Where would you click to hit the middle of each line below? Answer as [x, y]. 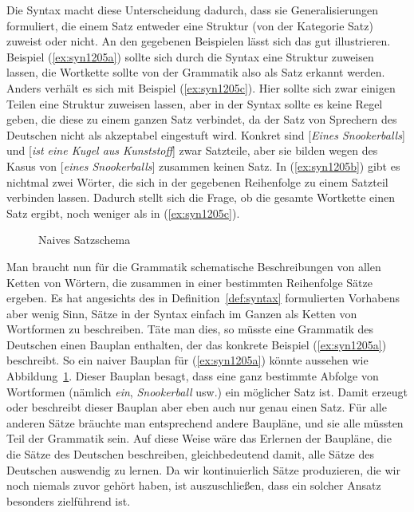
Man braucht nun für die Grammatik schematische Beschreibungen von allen [194, 266]
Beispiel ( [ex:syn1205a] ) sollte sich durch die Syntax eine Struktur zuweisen [190, 56]
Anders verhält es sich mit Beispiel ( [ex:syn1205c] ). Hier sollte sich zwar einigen [201, 87]
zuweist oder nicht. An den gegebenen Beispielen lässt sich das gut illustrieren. [199, 41]
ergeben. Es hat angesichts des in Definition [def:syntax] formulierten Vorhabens [203, 298]
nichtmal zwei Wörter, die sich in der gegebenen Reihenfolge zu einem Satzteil [197, 181]
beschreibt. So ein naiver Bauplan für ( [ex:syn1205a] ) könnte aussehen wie [187, 360]
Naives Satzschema [85, 240]
